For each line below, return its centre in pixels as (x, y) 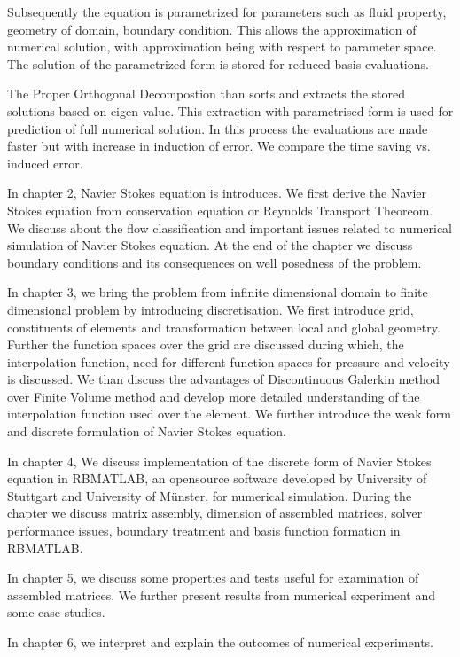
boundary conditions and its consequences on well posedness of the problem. (214, 262)
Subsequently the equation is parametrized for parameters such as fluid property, (227, 12)
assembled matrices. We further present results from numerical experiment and (221, 594)
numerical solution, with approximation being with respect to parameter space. (222, 47)
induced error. (45, 163)
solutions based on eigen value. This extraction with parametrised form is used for (230, 110)
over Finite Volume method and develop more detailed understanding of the (214, 396)
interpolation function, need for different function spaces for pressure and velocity (229, 361)
